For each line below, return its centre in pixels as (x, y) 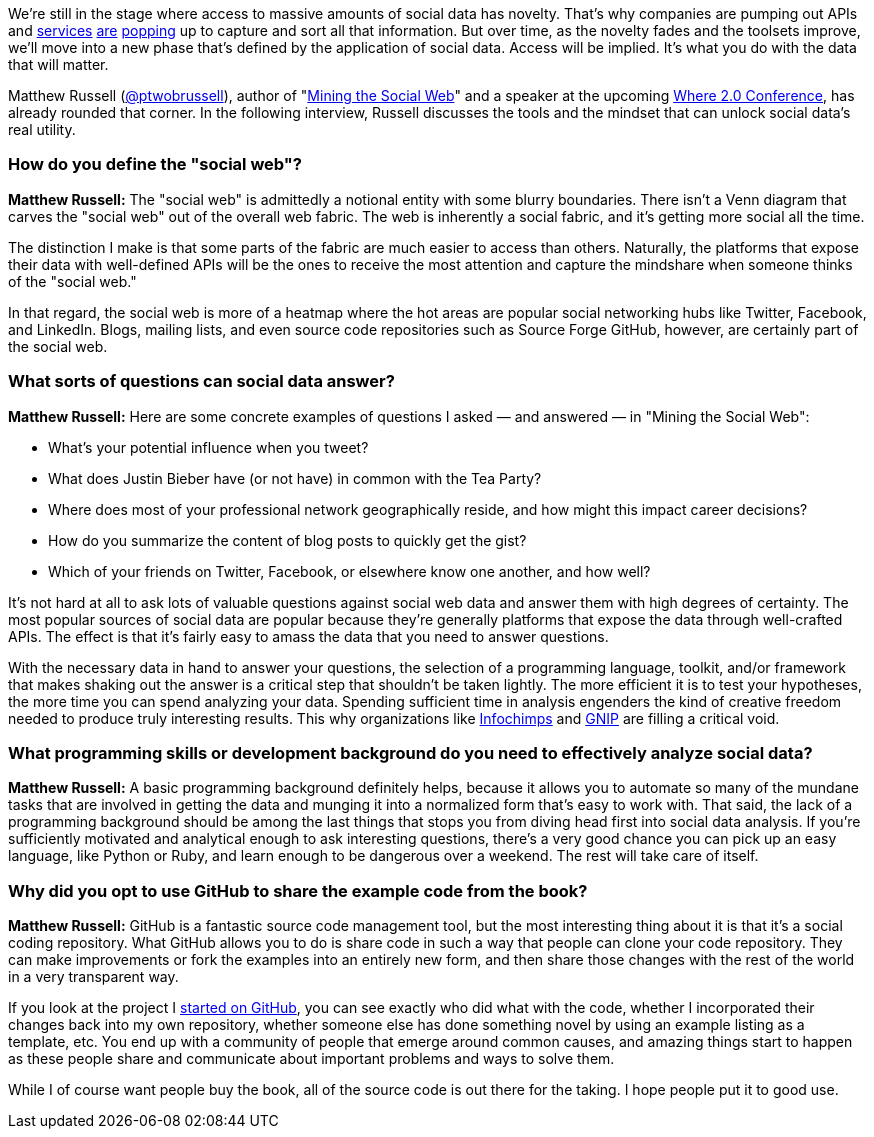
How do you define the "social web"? (155, 164)
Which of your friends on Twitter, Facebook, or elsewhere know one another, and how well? (349, 571)
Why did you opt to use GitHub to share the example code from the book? (298, 890)
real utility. (42, 129)
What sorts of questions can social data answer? (201, 381)
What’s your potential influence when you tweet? (208, 447)
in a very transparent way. (93, 976)
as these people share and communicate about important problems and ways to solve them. (311, 1058)
